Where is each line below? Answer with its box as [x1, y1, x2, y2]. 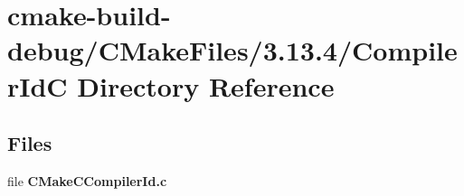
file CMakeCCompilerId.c [7, 171, 167, 190]
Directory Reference [77, 67, 335, 104]
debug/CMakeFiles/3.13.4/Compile [7, 32, 458, 69]
